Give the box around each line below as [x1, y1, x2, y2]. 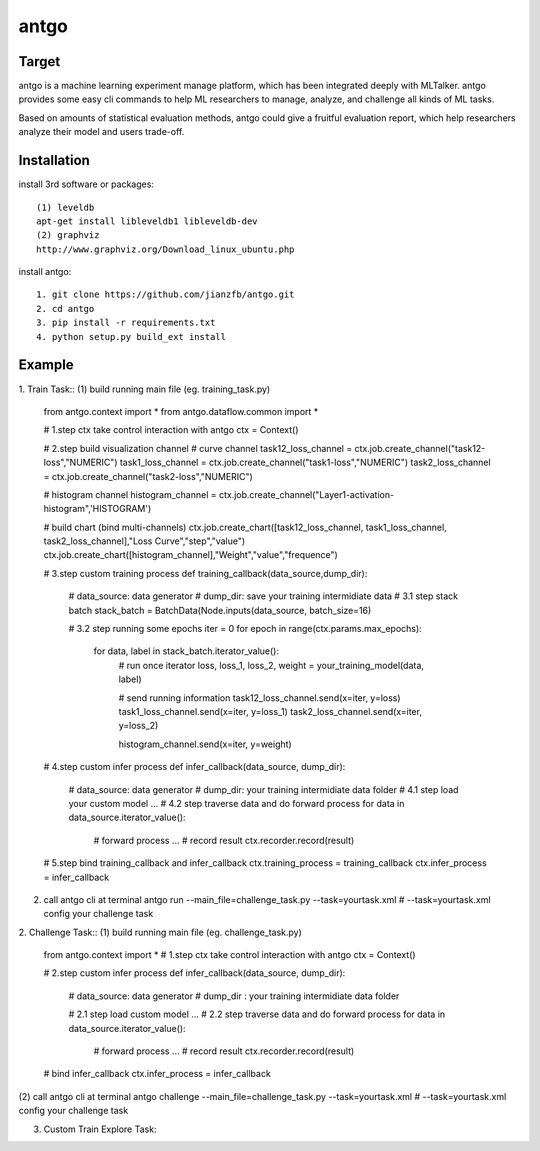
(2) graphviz [36, 230, 100, 241]
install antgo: [18, 266, 72, 278]
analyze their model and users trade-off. [18, 126, 185, 138]
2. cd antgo [36, 303, 95, 314]
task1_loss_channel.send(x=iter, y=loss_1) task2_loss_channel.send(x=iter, [118, 705, 422, 717]
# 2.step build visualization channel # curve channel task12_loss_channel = [43, 442, 353, 454]
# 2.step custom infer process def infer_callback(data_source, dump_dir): [43, 967, 346, 979]
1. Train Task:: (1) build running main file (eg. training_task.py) [18, 383, 271, 395]
